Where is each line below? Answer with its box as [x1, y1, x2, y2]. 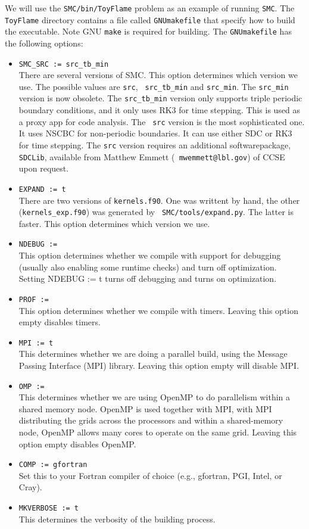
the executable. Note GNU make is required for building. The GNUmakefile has [5, 25, 292, 38]
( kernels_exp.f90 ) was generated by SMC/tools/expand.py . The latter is [18, 206, 294, 218]
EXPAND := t [18, 185, 66, 194]
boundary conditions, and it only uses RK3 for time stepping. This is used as [18, 104, 301, 116]
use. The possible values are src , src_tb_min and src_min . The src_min [18, 80, 289, 92]
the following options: [5, 36, 83, 49]
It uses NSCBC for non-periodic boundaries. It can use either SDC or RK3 [18, 127, 292, 139]
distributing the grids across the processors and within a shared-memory [18, 414, 283, 427]
